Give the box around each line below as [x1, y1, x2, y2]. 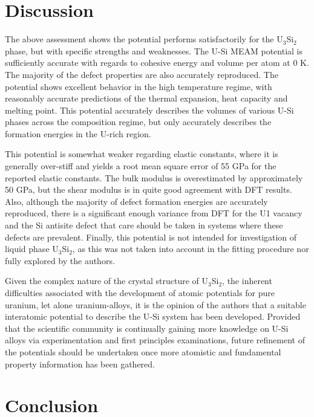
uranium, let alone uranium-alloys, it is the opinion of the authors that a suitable [5, 298, 306, 311]
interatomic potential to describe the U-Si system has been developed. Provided [5, 310, 301, 323]
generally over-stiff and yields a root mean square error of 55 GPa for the [5, 160, 276, 172]
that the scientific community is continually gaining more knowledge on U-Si [5, 322, 289, 334]
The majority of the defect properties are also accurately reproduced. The [5, 68, 278, 80]
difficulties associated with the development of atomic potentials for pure [5, 286, 275, 299]
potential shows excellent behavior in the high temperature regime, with [5, 80, 272, 92]
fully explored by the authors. [5, 254, 115, 267]
